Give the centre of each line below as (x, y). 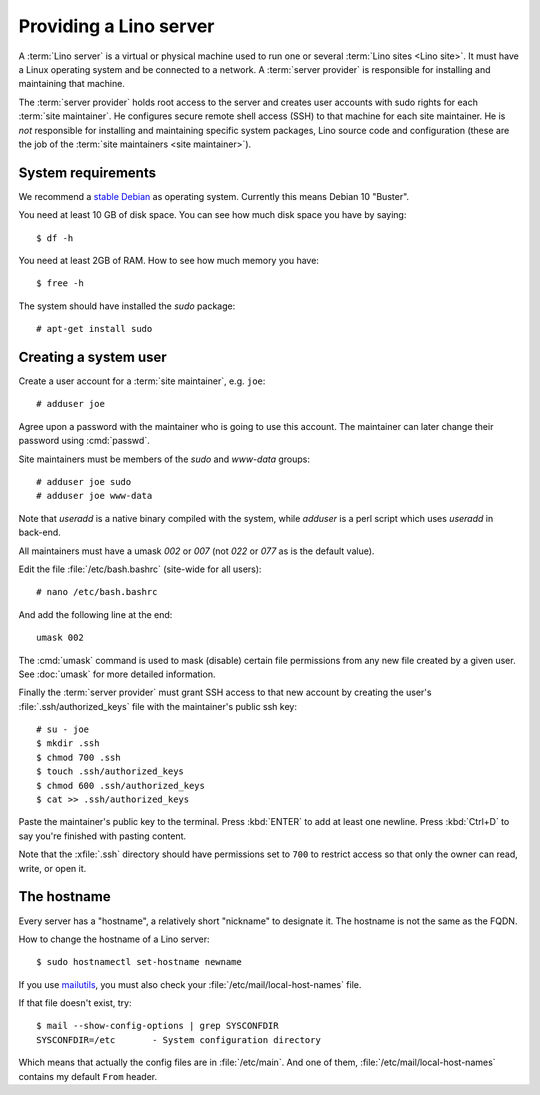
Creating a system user (92, 356)
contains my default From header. (88, 1076)
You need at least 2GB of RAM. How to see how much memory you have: (169, 260)
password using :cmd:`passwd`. (84, 441)
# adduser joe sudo (84, 481)
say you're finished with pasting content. (102, 836)
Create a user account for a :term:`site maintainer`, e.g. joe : (142, 381)
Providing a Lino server (116, 26)
